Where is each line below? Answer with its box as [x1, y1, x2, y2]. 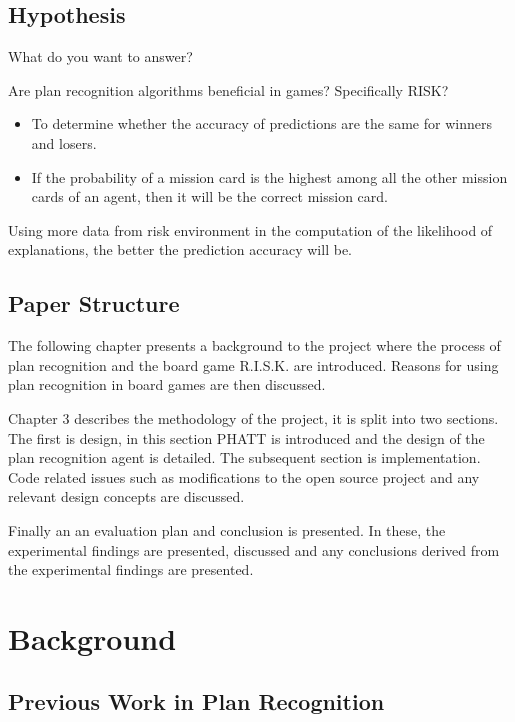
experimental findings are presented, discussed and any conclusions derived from [8, 539, 500, 560]
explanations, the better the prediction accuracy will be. [8, 239, 352, 260]
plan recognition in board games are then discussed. [8, 374, 326, 395]
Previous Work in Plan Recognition [8, 686, 385, 717]
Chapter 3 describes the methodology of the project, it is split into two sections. [8, 407, 499, 428]
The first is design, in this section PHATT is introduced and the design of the [8, 427, 485, 448]
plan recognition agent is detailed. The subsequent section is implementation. [8, 447, 481, 468]
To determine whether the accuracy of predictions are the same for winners [31, 113, 492, 134]
